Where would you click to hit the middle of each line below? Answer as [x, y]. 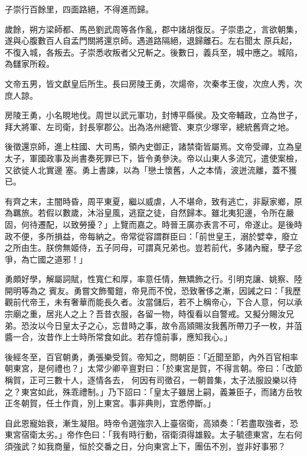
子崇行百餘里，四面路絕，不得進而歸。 [79, 9]
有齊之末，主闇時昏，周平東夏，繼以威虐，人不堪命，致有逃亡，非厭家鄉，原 [153, 201]
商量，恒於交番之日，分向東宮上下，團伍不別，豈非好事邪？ [170, 446]
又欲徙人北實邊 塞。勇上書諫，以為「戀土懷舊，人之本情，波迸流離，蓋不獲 [151, 169]
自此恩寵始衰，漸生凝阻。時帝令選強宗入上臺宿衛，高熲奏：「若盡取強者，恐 [151, 423]
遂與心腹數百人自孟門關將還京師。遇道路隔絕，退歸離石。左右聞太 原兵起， [151, 41]
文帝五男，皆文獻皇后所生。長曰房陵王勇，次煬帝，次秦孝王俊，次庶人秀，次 [153, 83]
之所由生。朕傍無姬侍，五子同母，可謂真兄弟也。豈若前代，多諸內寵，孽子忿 [153, 248]
